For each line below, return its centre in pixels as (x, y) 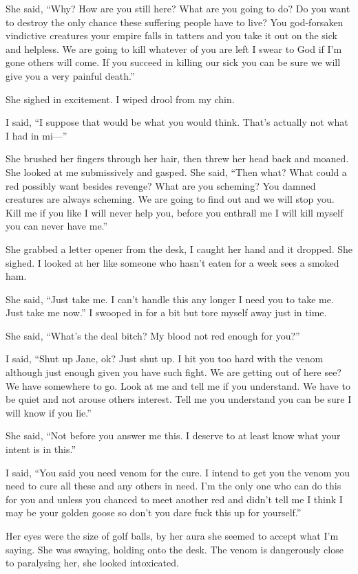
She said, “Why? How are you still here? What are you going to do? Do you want (178, 8)
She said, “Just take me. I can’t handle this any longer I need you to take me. (170, 299)
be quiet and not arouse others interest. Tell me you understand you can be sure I (179, 399)
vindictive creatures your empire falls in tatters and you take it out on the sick (171, 35)
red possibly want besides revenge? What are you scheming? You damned (161, 185)
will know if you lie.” (49, 412)
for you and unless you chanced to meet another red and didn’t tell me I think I (174, 499)
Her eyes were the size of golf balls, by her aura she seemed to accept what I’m (172, 536)
